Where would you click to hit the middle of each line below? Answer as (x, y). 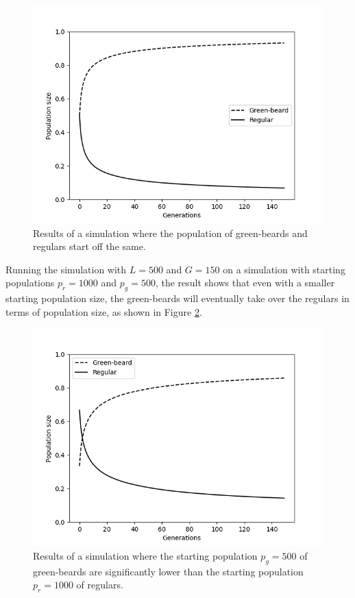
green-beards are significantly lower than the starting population (168, 571)
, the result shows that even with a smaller (245, 283)
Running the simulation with (66, 269)
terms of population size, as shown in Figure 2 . (104, 311)
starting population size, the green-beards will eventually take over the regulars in (177, 298)
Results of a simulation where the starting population (145, 555)
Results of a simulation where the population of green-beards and (170, 233)
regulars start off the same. (89, 246)
